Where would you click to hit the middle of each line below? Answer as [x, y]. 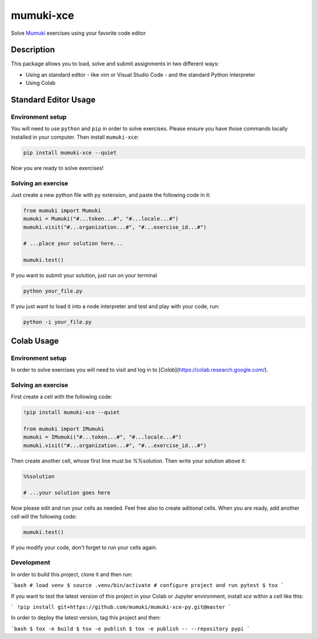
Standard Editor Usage [53, 100]
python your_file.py [53, 291]
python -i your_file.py [58, 322]
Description [33, 50]
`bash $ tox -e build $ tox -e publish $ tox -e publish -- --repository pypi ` [130, 629]
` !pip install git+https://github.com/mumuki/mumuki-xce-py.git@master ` [121, 607]
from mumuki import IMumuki [64, 429]
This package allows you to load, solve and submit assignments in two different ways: [115, 64]
